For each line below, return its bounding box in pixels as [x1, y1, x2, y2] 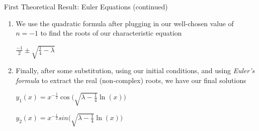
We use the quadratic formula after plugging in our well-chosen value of [15, 18, 234, 28]
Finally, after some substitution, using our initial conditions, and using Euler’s [15, 65, 255, 76]
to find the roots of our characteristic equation [40, 28, 182, 38]
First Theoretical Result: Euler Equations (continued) [4, 1, 168, 11]
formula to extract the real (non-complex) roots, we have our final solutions [15, 75, 246, 85]
